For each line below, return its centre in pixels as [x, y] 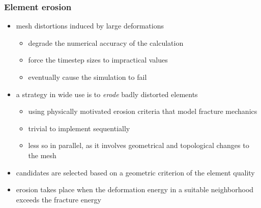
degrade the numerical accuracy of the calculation [106, 42]
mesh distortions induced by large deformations [90, 26]
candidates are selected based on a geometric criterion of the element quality [135, 172]
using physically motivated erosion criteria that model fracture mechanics [143, 111]
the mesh [42, 155]
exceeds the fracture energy [59, 199]
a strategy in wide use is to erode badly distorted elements [107, 94]
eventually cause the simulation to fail [88, 77]
